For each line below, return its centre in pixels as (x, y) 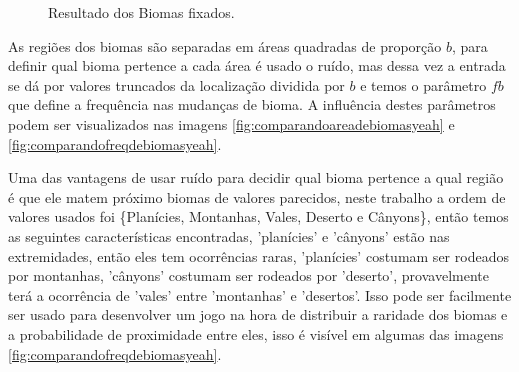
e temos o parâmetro (423, 84)
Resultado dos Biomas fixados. (141, 12)
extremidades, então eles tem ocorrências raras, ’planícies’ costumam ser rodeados (258, 255)
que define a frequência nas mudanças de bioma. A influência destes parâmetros (252, 104)
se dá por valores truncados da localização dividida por (176, 84)
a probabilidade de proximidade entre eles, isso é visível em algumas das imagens (256, 333)
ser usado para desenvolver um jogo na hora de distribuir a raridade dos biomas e (258, 314)
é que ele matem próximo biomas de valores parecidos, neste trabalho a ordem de (257, 196)
